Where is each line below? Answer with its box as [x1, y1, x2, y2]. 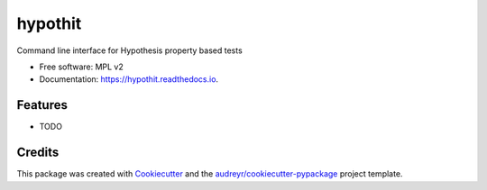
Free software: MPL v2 [39, 61, 124, 72]
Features [16, 97, 68, 113]
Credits [16, 145, 60, 160]
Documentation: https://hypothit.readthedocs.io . [39, 74, 219, 85]
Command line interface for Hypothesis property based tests [16, 45, 243, 56]
